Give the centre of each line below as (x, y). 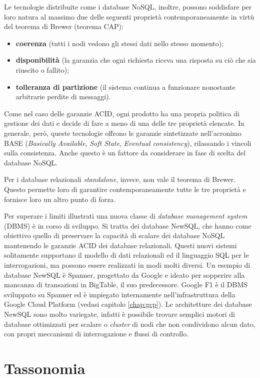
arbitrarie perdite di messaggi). (63, 97)
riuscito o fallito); (42, 69)
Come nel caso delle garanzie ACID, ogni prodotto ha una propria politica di (122, 113)
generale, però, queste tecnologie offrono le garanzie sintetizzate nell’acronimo (123, 133)
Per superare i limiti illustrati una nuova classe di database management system (126, 216)
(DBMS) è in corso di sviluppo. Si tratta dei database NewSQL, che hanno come (128, 225)
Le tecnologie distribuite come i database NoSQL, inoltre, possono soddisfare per (128, 7)
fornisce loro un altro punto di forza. (60, 199)
